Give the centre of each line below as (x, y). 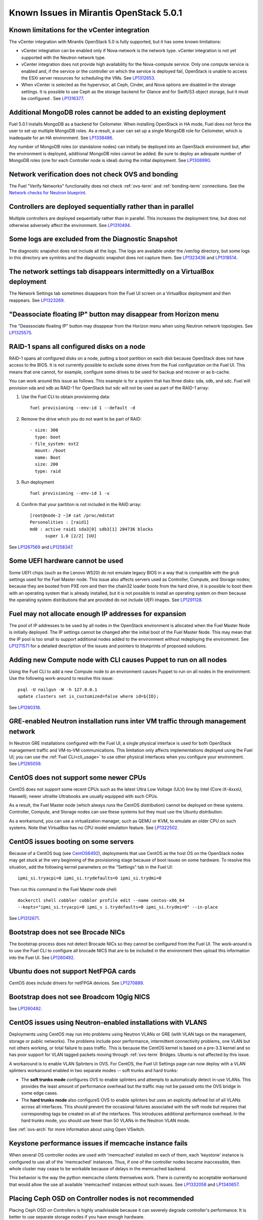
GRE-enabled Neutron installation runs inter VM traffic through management (128, 722)
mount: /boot (50, 451)
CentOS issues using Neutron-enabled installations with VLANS (108, 1023)
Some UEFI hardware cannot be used (66, 561)
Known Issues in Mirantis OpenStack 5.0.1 (95, 13)
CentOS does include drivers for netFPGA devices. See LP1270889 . (77, 983)
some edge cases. (40, 1093)
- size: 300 (44, 430)
